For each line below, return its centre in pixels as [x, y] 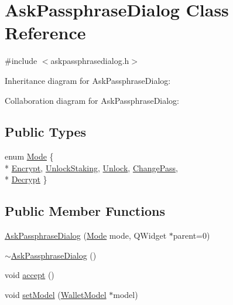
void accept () [30, 275]
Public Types [46, 132]
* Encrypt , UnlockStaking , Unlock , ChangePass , [91, 167]
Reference [45, 33]
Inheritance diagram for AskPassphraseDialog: [88, 80]
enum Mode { [29, 156]
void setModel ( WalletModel [56, 295]
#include [21, 61]
